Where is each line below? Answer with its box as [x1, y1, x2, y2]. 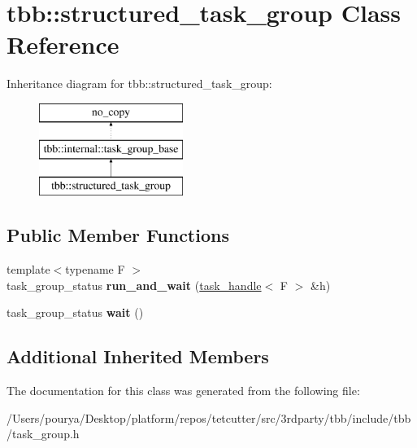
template [7, 261, 50, 278]
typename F [65, 261, 125, 278]
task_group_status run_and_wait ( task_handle [7, 276, 262, 293]
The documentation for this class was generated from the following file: [7, 382, 360, 399]
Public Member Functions [7, 222, 229, 248]
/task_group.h [7, 425, 80, 442]
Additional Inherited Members [7, 344, 269, 369]
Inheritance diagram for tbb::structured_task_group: [7, 75, 272, 92]
